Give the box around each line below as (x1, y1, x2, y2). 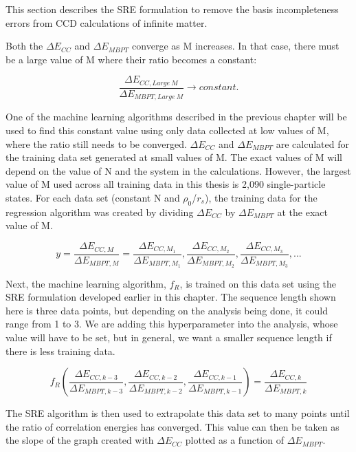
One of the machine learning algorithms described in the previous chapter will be (5, 109, 347, 124)
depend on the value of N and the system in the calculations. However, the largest (5, 163, 351, 177)
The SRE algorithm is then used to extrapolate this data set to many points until (5, 406, 350, 420)
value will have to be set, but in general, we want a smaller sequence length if (5, 330, 332, 344)
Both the (5, 39, 43, 53)
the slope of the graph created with (5, 433, 154, 447)
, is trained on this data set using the (179, 276, 337, 290)
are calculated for (276, 136, 350, 151)
